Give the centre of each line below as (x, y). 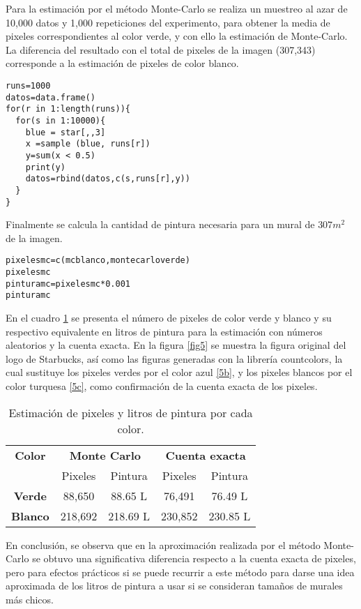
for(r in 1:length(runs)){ (68, 109)
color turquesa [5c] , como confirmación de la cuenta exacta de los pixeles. (162, 385)
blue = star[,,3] (66, 132)
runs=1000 (28, 85)
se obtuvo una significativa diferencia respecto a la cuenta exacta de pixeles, (194, 558)
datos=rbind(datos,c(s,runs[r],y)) (108, 179)
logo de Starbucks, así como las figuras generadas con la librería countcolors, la (174, 358)
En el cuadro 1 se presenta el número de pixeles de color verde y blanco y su (169, 317)
